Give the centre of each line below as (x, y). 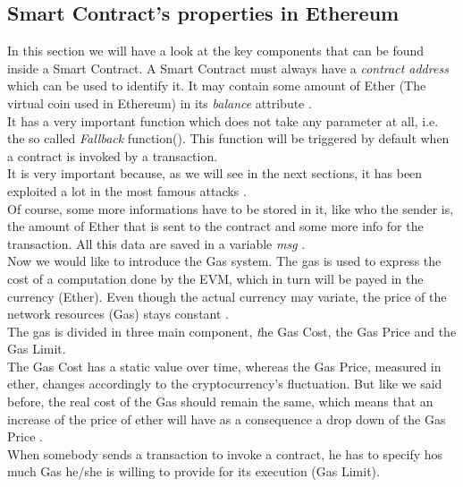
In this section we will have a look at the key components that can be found (216, 51)
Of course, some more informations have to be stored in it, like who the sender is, (231, 208)
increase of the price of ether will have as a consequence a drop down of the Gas (227, 419)
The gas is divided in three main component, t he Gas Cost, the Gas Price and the (232, 331)
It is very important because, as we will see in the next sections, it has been (215, 173)
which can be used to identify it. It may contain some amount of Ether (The (217, 85)
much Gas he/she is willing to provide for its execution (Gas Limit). (194, 471)
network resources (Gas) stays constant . (118, 314)
